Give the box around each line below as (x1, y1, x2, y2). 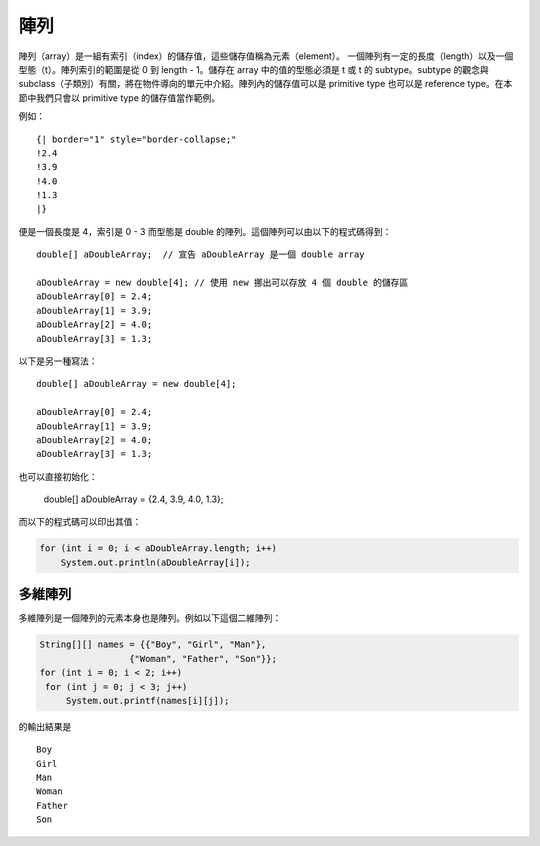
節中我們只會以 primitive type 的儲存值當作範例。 (18, 91, 221, 104)
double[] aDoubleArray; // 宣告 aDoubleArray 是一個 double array (36, 249, 365, 260)
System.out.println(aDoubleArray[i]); (60, 556, 251, 568)
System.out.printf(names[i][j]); (65, 695, 230, 706)
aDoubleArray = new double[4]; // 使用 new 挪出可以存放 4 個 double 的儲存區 (36, 277, 409, 289)
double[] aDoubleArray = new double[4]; (36, 378, 237, 390)
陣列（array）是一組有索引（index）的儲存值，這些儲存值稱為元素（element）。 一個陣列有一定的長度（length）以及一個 (18, 50, 514, 62)
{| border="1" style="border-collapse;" (36, 133, 237, 145)
